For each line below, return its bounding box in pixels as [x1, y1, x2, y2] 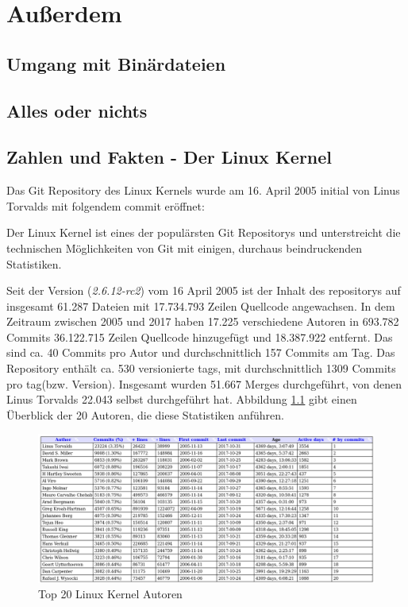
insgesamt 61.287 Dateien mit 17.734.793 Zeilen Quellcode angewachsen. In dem [6, 297, 395, 314]
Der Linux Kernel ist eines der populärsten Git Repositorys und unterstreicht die [6, 224, 401, 241]
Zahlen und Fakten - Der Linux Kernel [6, 145, 333, 169]
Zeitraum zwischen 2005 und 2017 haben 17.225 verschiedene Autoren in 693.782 [6, 313, 399, 330]
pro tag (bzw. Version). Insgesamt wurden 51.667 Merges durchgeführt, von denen [6, 375, 402, 392]
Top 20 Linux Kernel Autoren [38, 586, 183, 602]
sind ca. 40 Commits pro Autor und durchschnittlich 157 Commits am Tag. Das [6, 344, 395, 361]
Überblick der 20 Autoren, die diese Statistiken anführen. [6, 406, 284, 423]
